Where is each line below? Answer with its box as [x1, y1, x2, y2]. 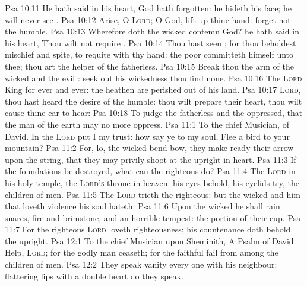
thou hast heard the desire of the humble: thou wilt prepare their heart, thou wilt [5, 95, 302, 107]
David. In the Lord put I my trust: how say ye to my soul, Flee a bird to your [5, 130, 290, 142]
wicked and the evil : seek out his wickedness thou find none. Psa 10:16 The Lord [5, 71, 302, 84]
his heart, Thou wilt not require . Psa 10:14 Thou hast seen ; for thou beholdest [5, 36, 296, 49]
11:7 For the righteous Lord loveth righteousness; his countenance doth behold [5, 223, 291, 235]
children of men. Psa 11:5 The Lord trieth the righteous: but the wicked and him [5, 188, 300, 200]
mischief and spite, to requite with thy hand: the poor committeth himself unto [5, 48, 294, 61]
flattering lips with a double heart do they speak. [5, 269, 183, 282]
